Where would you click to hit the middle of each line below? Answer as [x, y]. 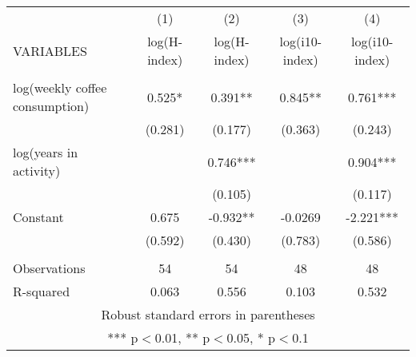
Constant [38, 217]
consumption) [51, 106]
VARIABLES [50, 50]
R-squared [42, 291]
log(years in [46, 152]
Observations [49, 268]
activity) [37, 171]
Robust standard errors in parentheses [208, 314]
